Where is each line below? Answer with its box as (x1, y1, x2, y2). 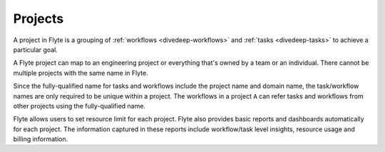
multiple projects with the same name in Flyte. (13, 69, 149, 77)
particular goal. (13, 45, 58, 54)
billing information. (13, 135, 68, 143)
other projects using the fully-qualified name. (13, 101, 146, 110)
